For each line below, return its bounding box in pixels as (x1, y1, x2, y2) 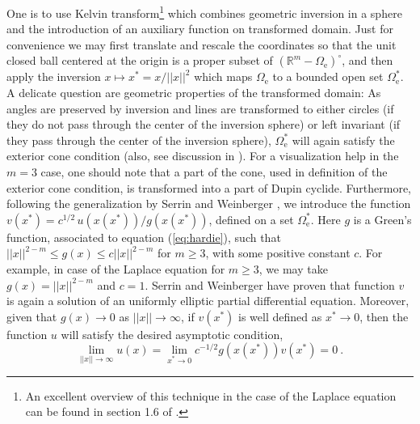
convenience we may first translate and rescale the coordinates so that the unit (6, 36, 397, 53)
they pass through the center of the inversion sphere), (6, 131, 271, 148)
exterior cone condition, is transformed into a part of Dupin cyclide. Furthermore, (6, 179, 412, 196)
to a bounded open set (272, 68, 384, 85)
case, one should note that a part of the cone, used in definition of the (40, 163, 388, 180)
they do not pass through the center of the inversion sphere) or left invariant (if (6, 116, 401, 133)
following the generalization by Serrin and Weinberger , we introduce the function (6, 195, 411, 212)
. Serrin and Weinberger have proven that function (145, 276, 395, 293)
